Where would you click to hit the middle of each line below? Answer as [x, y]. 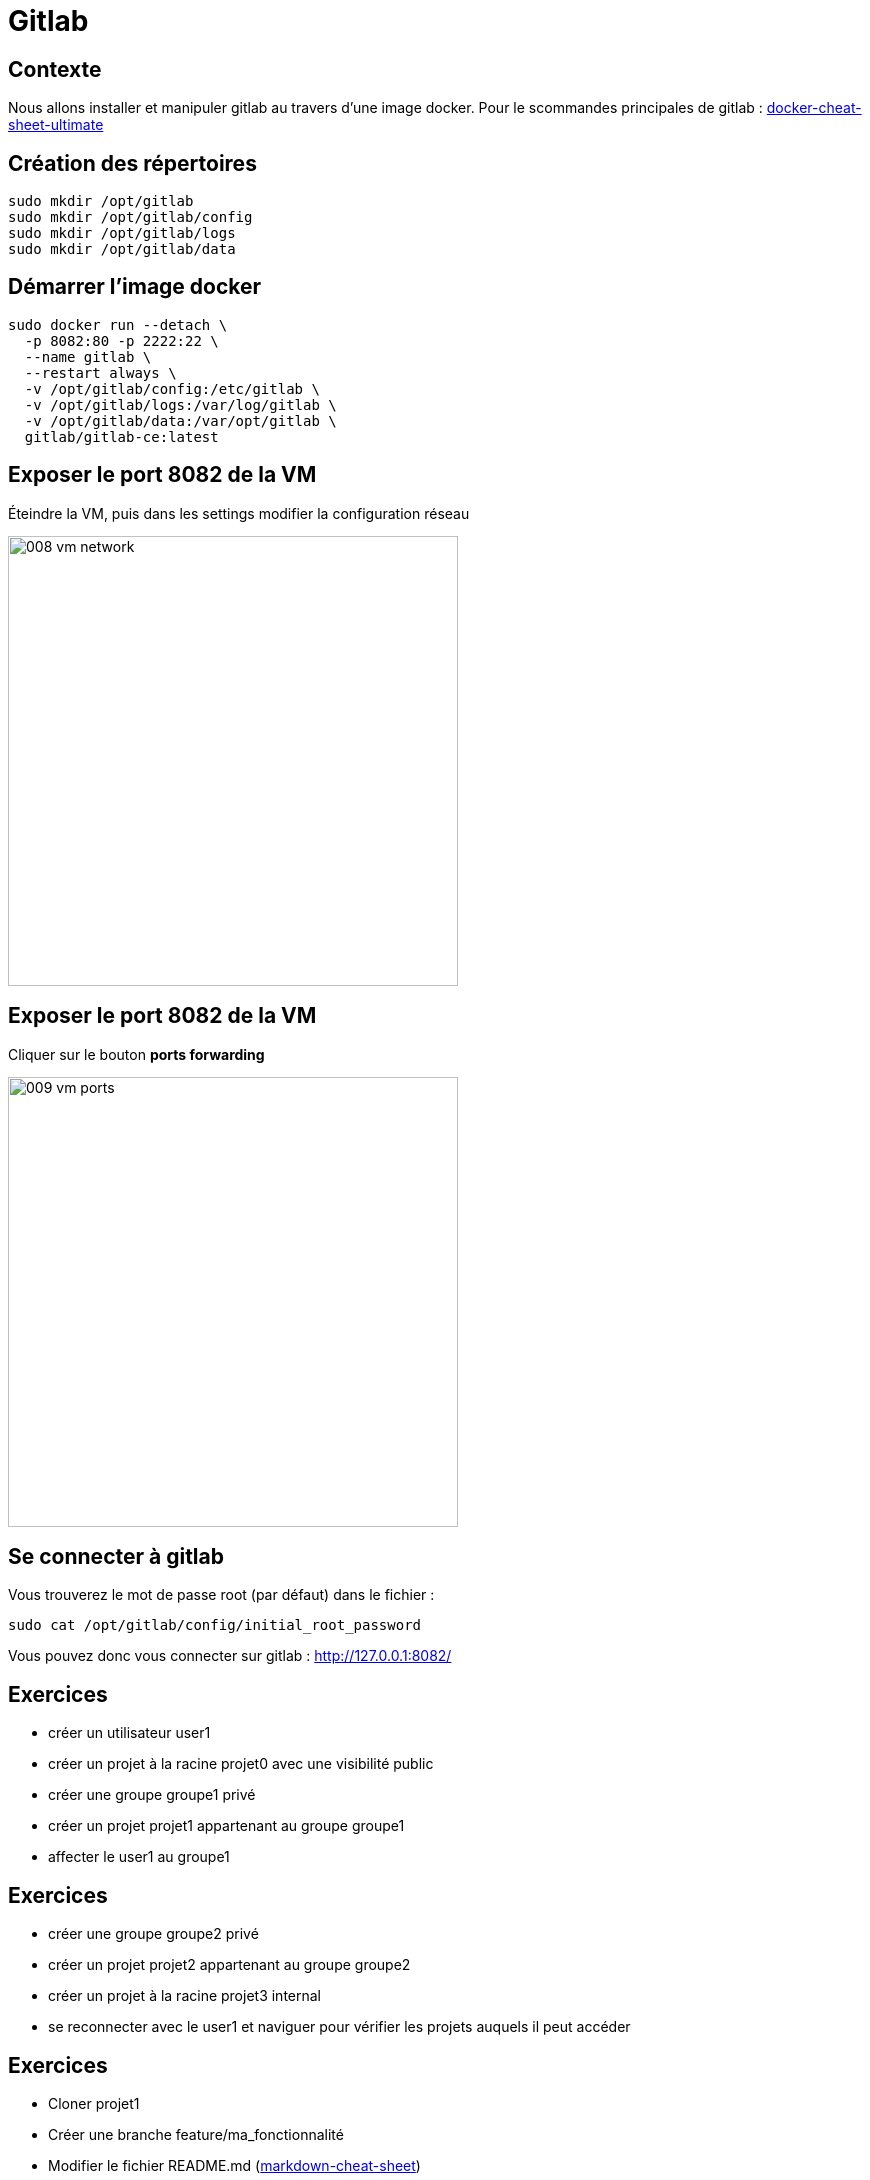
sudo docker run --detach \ [118, 324]
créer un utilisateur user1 [129, 1733]
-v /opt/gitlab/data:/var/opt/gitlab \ [180, 420]
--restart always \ [100, 372]
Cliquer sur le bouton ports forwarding [136, 1054]
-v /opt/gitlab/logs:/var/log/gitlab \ [180, 404]
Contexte [55, 69]
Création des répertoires [132, 163]
